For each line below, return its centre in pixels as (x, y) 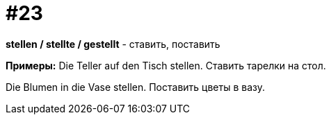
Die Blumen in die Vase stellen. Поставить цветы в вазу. (136, 87)
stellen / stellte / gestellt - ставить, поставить (113, 44)
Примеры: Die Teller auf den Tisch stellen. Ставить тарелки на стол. (166, 65)
